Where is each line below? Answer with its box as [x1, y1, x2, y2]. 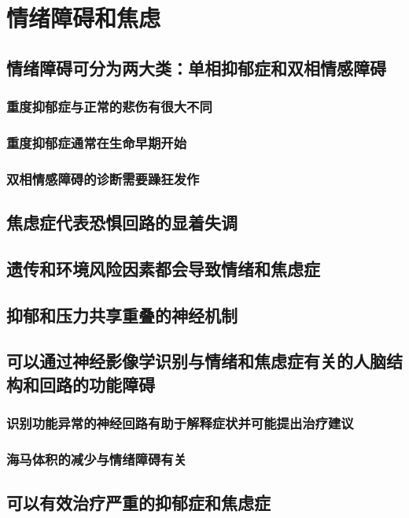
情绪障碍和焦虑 [6, 2, 161, 34]
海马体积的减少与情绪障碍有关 [6, 449, 187, 468]
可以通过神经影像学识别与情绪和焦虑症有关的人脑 [6, 349, 386, 373]
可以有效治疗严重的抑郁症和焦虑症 [6, 490, 271, 515]
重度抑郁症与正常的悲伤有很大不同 [6, 97, 212, 117]
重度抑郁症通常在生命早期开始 [6, 132, 187, 152]
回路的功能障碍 [39, 372, 155, 396]
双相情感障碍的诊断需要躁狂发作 [6, 168, 200, 188]
